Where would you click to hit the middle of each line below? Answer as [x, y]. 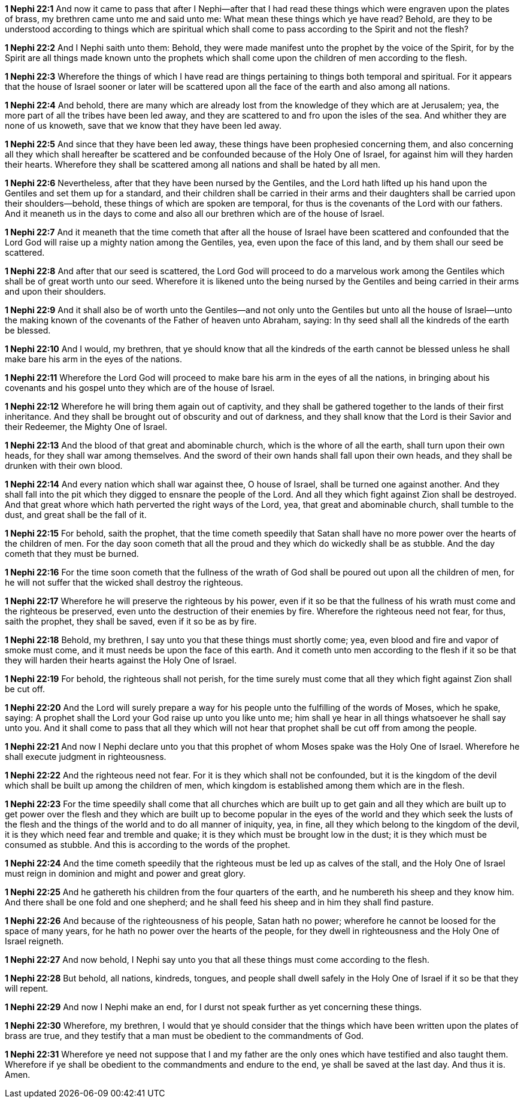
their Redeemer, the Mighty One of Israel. [86, 427]
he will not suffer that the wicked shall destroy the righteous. [124, 582]
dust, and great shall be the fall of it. [76, 515]
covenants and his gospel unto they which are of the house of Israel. [140, 388]
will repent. [27, 988]
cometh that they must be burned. [72, 554]
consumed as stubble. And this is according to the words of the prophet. [148, 845]
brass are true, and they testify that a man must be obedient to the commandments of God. [184, 1036]
